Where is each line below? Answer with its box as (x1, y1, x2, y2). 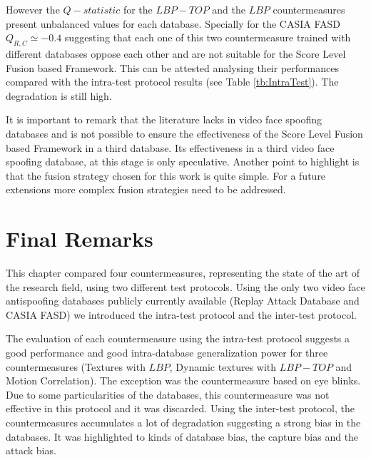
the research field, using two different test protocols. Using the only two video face (6, 279, 365, 294)
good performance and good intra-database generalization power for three (6, 345, 328, 360)
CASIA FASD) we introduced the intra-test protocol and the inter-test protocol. (6, 307, 357, 322)
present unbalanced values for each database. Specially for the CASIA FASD (6, 16, 340, 31)
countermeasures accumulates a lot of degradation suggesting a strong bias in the (6, 414, 361, 429)
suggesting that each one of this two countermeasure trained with (64, 30, 351, 45)
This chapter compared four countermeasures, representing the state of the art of (6, 265, 360, 280)
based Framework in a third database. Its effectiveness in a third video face (6, 140, 335, 155)
